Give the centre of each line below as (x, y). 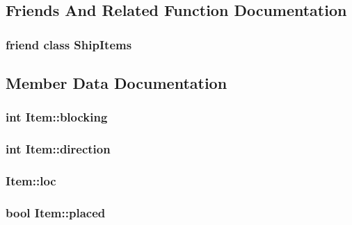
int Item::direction (58, 149)
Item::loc (31, 181)
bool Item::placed (56, 212)
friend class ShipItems (69, 44)
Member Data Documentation (117, 83)
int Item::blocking (57, 117)
